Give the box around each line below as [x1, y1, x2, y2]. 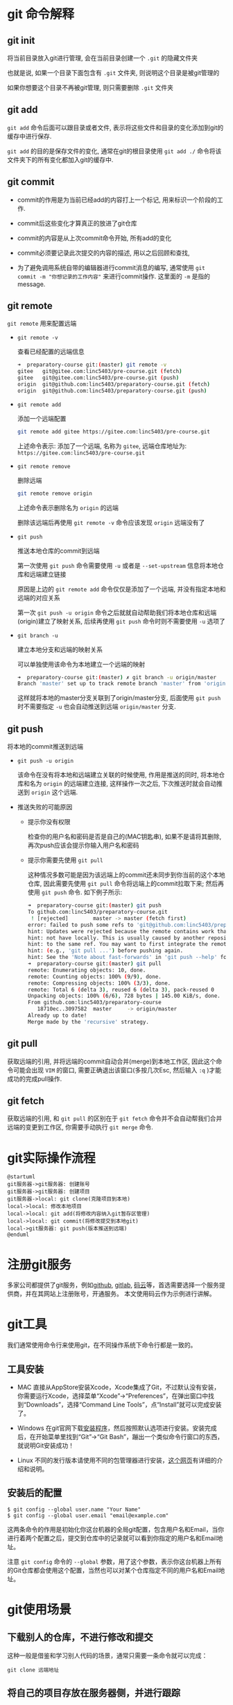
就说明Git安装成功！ [17, 1441, 75, 1450]
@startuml [7, 1173, 36, 1180]
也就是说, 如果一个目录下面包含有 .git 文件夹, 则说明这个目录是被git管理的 [7, 69, 220, 77]
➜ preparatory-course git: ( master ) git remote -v [17, 361, 167, 369]
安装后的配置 [7, 1487, 62, 1499]
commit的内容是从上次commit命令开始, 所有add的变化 [17, 234, 172, 242]
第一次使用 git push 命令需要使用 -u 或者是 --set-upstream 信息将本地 [17, 561, 218, 569]
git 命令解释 [7, 6, 75, 22]
